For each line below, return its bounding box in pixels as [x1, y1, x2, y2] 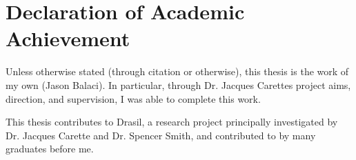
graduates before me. [6, 141, 94, 156]
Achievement [6, 24, 130, 52]
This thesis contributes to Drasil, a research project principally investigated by [6, 114, 338, 129]
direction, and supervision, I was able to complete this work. [6, 91, 261, 106]
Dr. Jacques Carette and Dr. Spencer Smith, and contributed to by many [6, 128, 316, 142]
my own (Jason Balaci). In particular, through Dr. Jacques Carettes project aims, [6, 77, 351, 92]
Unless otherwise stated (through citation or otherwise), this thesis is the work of [6, 64, 349, 79]
